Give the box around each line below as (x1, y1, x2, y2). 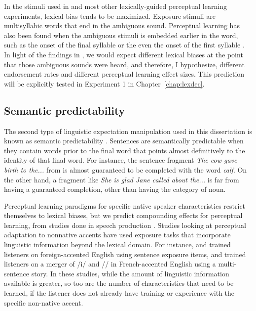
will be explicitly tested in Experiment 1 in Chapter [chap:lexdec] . (4, 78, 205, 89)
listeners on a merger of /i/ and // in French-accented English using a (4, 259, 216, 269)
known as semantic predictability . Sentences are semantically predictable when (4, 135, 244, 146)
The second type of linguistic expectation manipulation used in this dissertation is (4, 126, 253, 136)
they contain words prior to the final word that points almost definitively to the (4, 145, 245, 155)
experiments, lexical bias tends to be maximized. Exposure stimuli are (4, 10, 216, 21)
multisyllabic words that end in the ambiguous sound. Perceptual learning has (4, 20, 240, 31)
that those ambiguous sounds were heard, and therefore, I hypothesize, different (4, 59, 245, 69)
